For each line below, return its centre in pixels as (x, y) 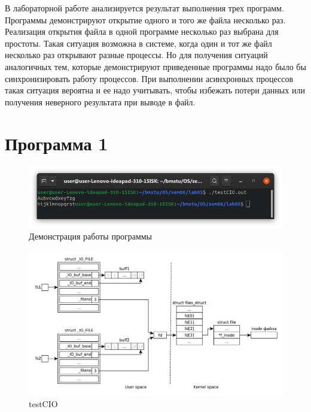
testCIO (43, 403)
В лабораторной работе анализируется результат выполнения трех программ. (144, 8)
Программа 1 (57, 143)
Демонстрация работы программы (91, 236)
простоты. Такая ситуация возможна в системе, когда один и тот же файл (138, 43)
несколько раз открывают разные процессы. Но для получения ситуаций (136, 55)
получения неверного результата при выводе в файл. (100, 102)
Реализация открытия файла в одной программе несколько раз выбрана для (142, 31)
